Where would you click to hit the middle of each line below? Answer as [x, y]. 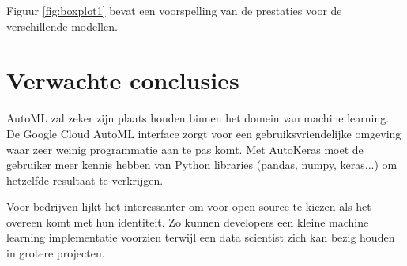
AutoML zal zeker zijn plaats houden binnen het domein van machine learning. [198, 118]
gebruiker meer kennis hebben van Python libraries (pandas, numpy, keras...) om [202, 165]
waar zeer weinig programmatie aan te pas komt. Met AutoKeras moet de [185, 149]
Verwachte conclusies [123, 80]
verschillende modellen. [62, 26]
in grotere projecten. [56, 253]
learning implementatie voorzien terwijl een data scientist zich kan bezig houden [201, 237]
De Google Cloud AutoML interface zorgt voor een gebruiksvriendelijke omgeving [204, 133]
